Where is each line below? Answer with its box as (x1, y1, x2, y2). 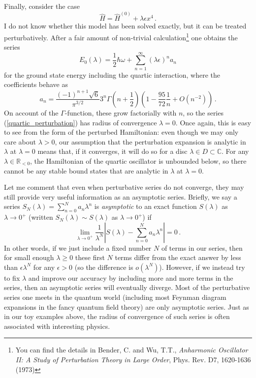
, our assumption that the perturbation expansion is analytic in (55, 136, 246, 146)
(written (28, 212, 53, 222)
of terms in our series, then (161, 242, 243, 253)
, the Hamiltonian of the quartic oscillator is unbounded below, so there (30, 155, 247, 166)
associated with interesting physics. (4, 320, 110, 331)
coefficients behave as (4, 79, 68, 89)
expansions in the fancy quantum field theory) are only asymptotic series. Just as (4, 301, 249, 312)
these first (75, 252, 105, 262)
